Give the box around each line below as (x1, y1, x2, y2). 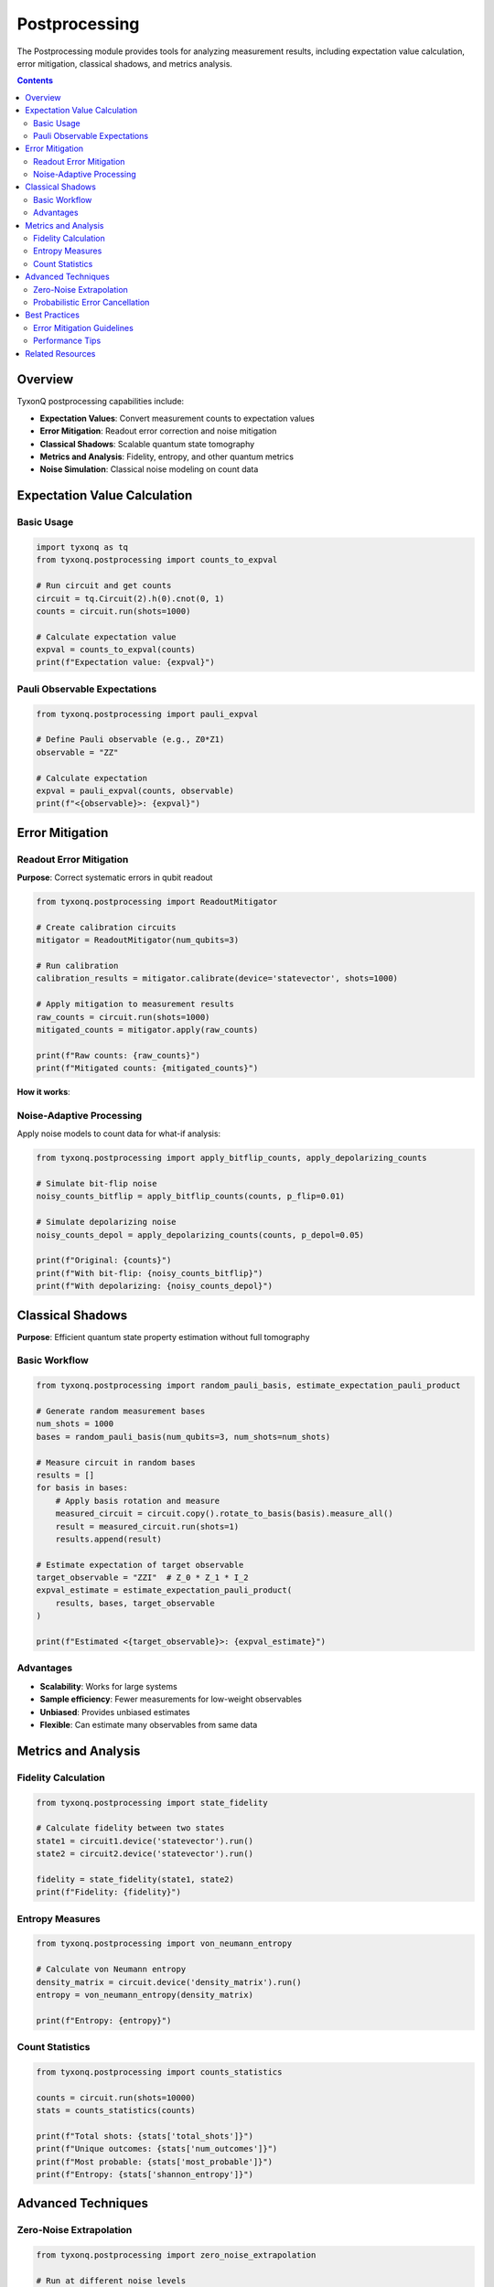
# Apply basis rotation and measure (55, 1496, 220, 1506)
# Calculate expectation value (36, 631, 177, 642)
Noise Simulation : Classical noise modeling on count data (39, 464, 259, 475)
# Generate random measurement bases (36, 1406, 206, 1416)
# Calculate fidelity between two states (36, 1823, 225, 1833)
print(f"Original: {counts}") (36, 1255, 172, 1266)
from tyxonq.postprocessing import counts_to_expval (36, 554, 278, 565)
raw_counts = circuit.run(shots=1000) (36, 1012, 210, 1022)
